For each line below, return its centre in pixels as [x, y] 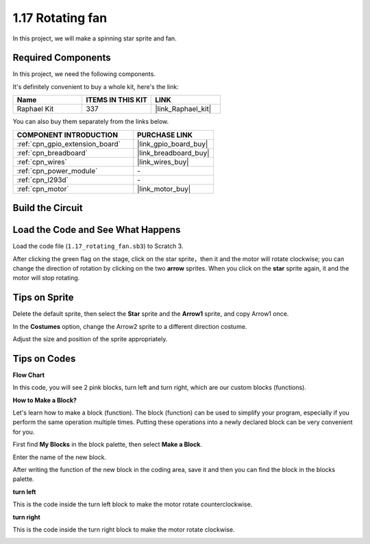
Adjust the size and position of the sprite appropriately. [90, 339]
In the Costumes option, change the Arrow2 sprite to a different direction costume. [130, 326]
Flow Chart [28, 375]
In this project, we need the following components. [84, 74]
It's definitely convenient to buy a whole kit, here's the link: [96, 86]
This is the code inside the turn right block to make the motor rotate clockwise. [124, 530]
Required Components [62, 58]
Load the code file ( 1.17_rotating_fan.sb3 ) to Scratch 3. [98, 246]
